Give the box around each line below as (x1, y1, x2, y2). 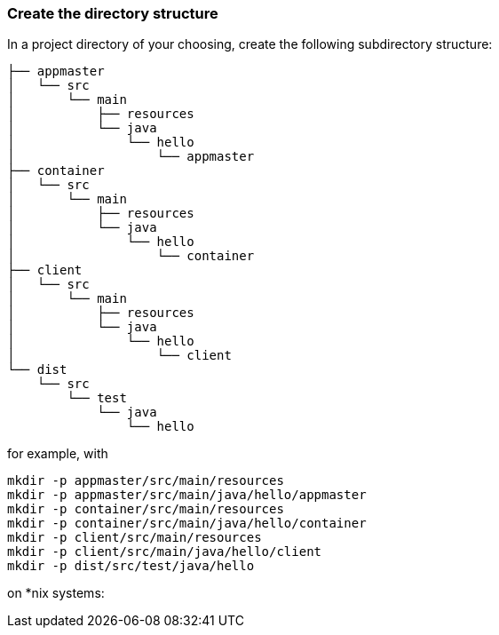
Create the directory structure (7, 4, 218, 22)
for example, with (7, 446, 108, 462)
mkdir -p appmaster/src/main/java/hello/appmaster (7, 488, 367, 503)
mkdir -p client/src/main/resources (7, 530, 262, 545)
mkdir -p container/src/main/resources (7, 502, 284, 517)
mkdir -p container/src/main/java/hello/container (7, 516, 367, 531)
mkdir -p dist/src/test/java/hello (7, 559, 255, 574)
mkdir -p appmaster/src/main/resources (7, 473, 284, 488)
